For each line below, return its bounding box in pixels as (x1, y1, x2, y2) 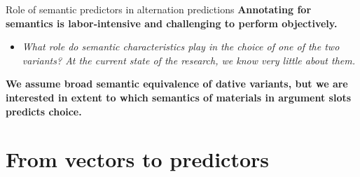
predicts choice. (6, 104, 82, 118)
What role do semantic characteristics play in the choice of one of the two (22, 39, 340, 54)
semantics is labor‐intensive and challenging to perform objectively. (6, 15, 338, 30)
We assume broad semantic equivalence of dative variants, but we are (6, 76, 348, 91)
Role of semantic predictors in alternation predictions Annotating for (6, 2, 312, 16)
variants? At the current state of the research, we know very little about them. (22, 52, 356, 67)
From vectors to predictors (6, 145, 269, 174)
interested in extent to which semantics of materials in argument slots (6, 90, 352, 104)
